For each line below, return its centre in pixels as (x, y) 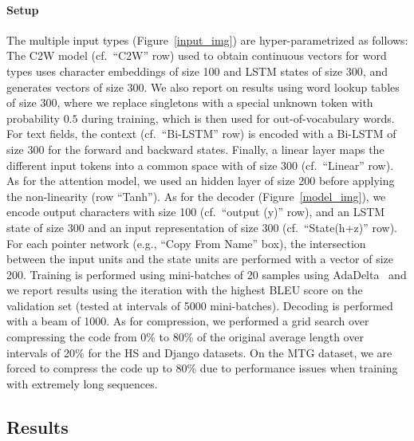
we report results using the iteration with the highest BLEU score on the (185, 290)
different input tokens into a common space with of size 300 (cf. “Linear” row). (200, 165)
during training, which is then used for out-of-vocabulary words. (238, 118)
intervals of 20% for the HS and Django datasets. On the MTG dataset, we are (199, 352)
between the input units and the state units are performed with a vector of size (200, 259)
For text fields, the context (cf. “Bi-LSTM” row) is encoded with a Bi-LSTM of (201, 134)
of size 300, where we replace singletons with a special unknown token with (190, 102)
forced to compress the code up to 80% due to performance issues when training (202, 368)
